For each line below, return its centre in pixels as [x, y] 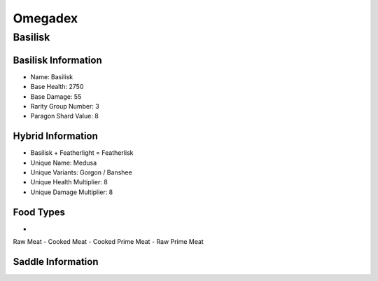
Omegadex [45, 18]
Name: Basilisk [52, 76]
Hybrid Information [55, 136]
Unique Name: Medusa [64, 163]
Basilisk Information [57, 60]
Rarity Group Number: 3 [65, 106]
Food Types [39, 212]
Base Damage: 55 [56, 96]
